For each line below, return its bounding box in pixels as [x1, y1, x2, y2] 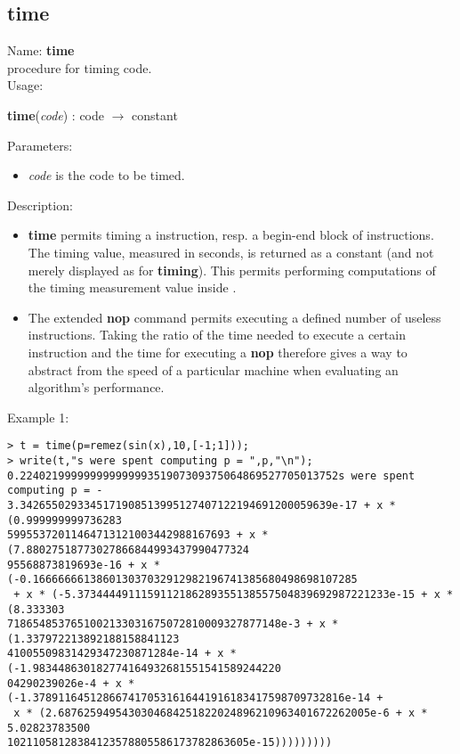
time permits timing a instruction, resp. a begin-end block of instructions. [28, 225, 434, 244]
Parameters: [7, 135, 73, 154]
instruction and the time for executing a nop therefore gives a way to [28, 342, 408, 361]
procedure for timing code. [7, 58, 152, 77]
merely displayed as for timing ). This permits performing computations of [28, 260, 436, 279]
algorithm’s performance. [28, 378, 165, 397]
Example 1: [7, 407, 69, 426]
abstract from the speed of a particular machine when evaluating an [28, 360, 399, 379]
